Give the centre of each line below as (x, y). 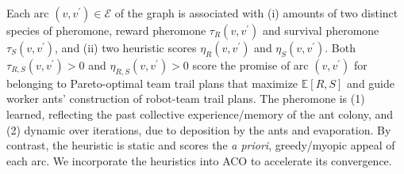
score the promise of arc (250, 65)
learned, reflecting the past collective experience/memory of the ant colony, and (200, 113)
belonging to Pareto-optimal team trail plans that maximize (152, 83)
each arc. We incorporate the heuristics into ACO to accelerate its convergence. (199, 160)
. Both (340, 47)
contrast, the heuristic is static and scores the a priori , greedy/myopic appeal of (201, 145)
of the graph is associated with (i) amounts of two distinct (256, 13)
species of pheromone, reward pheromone (106, 30)
